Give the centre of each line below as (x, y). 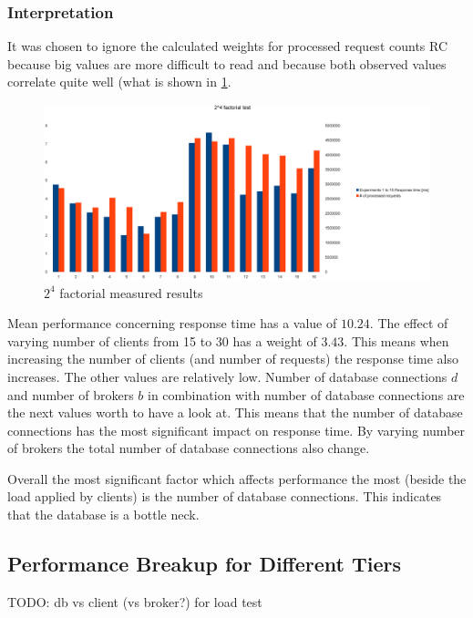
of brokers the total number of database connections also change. (189, 448)
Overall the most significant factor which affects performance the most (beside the (237, 478)
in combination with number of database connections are (306, 394)
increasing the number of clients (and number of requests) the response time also (233, 359)
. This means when (396, 340)
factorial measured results (131, 292)
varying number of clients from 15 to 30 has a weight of (162, 340)
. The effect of (409, 323)
